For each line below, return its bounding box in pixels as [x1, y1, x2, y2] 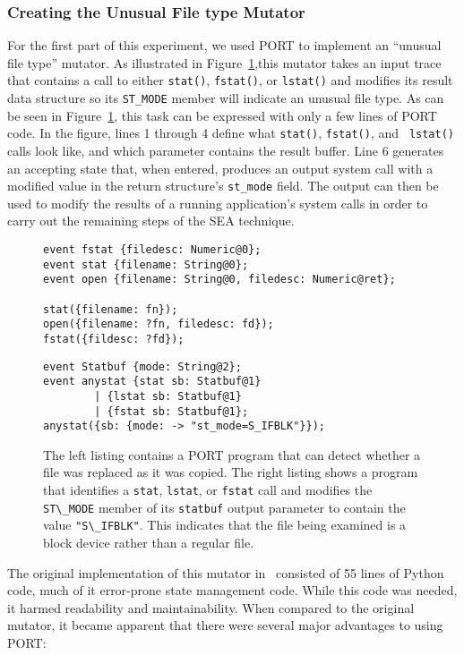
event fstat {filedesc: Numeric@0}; [43, 243, 262, 256]
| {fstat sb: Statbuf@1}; [94, 404, 249, 418]
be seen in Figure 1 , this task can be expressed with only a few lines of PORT [7, 106, 437, 124]
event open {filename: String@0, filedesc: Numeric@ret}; [43, 273, 396, 286]
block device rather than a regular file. [43, 533, 254, 552]
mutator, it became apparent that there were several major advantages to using [7, 616, 443, 634]
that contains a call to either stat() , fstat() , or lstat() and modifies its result [7, 71, 453, 89]
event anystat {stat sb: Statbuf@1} [43, 375, 262, 388]
